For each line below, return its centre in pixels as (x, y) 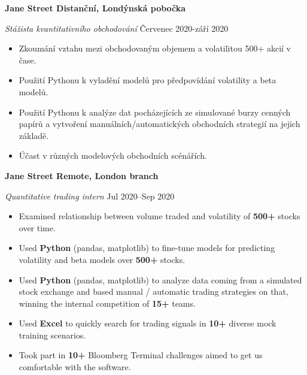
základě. (34, 135)
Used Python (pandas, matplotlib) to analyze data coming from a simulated (160, 279)
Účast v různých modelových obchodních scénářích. (113, 155)
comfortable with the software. (75, 367)
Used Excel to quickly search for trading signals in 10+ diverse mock (148, 323)
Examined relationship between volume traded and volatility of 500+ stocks (159, 216)
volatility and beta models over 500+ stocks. (102, 259)
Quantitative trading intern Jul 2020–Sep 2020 (90, 196)
